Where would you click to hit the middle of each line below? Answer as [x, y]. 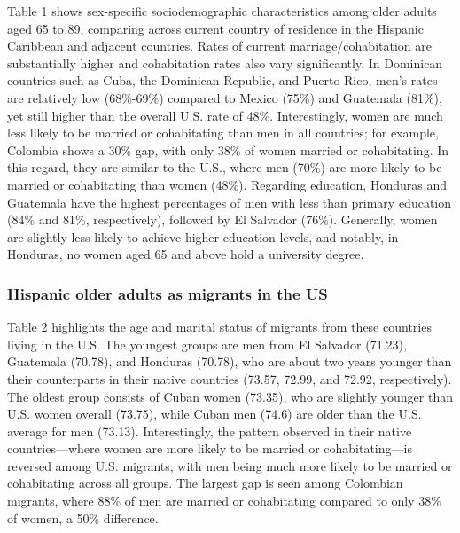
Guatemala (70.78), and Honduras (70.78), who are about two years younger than [230, 361]
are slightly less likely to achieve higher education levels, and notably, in [203, 236]
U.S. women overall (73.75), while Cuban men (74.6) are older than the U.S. [214, 414]
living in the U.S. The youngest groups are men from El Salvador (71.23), [207, 344]
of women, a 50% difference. [83, 517]
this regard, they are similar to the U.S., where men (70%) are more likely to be [225, 167]
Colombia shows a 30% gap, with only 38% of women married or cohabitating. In [228, 149]
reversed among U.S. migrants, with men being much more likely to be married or [230, 465]
